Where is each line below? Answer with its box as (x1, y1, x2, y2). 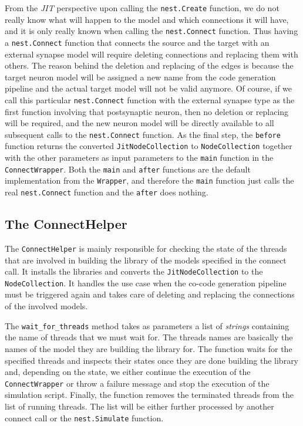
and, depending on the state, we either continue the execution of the (5, 366, 251, 378)
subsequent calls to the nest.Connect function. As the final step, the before (5, 128, 281, 140)
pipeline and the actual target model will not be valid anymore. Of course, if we (5, 82, 292, 94)
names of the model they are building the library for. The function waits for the (5, 342, 292, 354)
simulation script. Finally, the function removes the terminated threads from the (5, 388, 294, 401)
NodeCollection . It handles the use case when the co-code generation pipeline (5, 276, 287, 289)
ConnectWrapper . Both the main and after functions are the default (5, 163, 251, 175)
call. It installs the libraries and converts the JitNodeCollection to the (5, 265, 263, 278)
